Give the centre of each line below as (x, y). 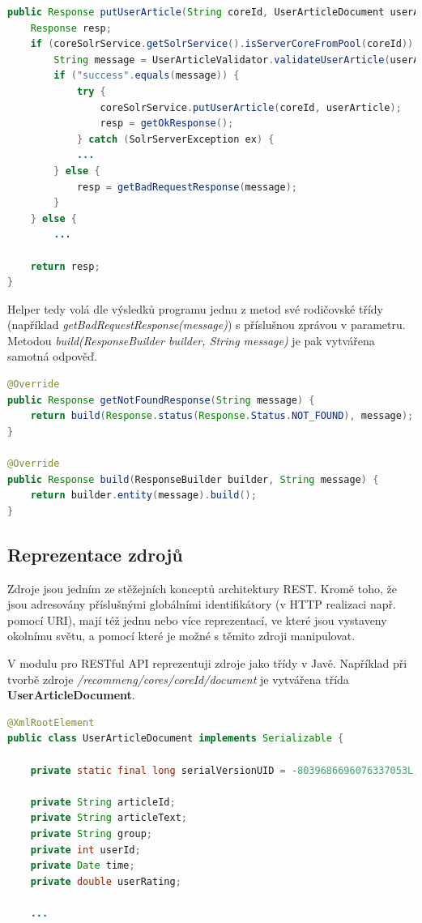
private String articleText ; (109, 818)
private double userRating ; (106, 881)
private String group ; (92, 833)
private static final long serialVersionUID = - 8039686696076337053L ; (225, 770)
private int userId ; (85, 850)
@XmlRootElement (51, 722)
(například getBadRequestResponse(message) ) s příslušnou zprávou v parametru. (207, 325)
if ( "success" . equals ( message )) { (147, 76)
